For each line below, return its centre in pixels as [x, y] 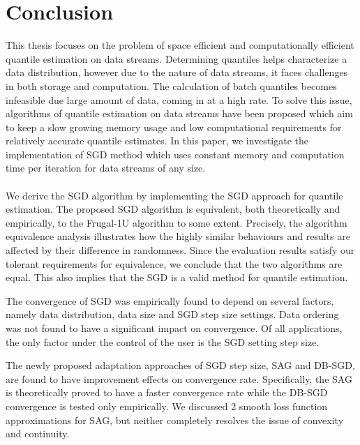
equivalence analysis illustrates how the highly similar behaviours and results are [178, 236]
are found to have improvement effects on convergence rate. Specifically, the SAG [179, 378]
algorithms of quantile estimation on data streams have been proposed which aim [179, 113]
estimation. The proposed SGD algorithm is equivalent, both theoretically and [173, 209]
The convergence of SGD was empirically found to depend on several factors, [170, 300]
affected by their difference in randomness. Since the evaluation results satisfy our [180, 250]
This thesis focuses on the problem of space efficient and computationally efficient [180, 45]
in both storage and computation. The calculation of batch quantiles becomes [171, 85]
